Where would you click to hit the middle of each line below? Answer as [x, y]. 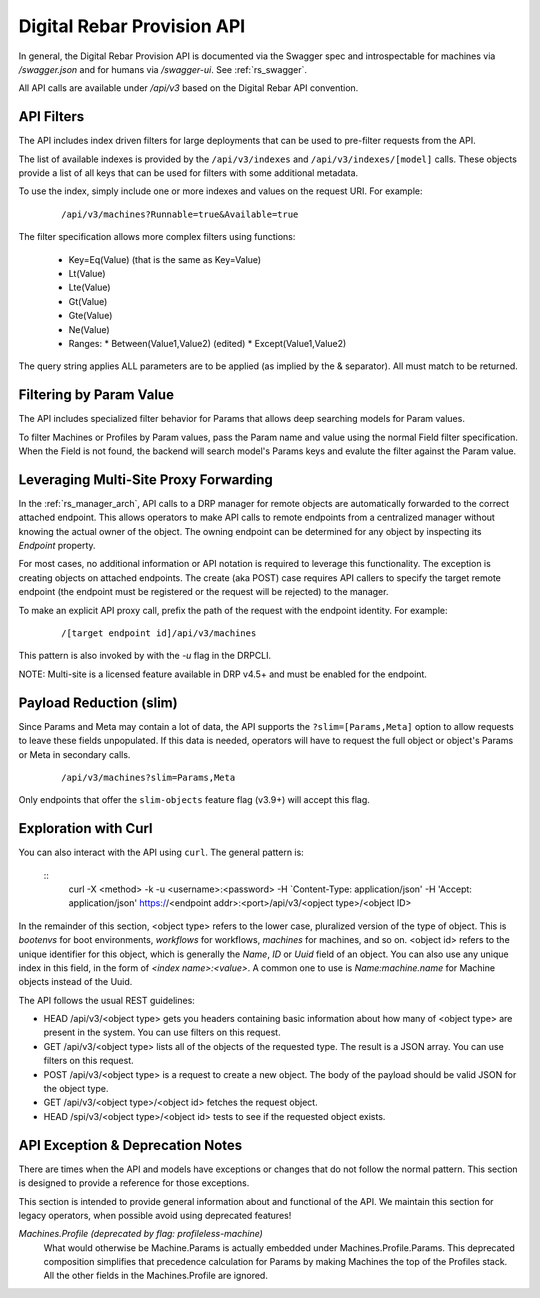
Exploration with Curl [86, 828]
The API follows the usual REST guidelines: [106, 1000]
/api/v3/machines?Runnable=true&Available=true [180, 214]
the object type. [76, 1089]
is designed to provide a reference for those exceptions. [134, 1183]
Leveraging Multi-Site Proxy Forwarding [146, 479]
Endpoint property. [57, 546]
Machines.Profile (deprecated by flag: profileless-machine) [141, 1234]
